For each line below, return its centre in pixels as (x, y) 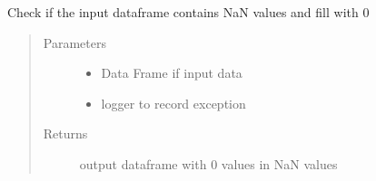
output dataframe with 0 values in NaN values (208, 163)
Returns (65, 133)
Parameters (74, 42)
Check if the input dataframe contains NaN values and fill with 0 (188, 12)
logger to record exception (173, 103)
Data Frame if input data (172, 73)
